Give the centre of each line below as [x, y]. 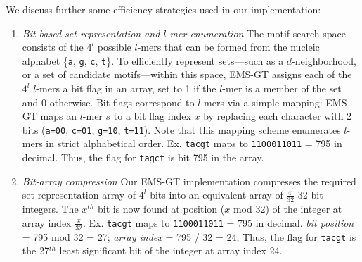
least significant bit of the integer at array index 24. [171, 250]
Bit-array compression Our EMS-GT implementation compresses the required [189, 181]
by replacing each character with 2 [278, 116]
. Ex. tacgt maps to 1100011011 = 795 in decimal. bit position [218, 222]
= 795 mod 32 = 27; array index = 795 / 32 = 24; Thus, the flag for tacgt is [189, 236]
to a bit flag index [152, 116]
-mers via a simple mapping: [261, 102]
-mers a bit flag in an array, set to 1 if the [126, 88]
